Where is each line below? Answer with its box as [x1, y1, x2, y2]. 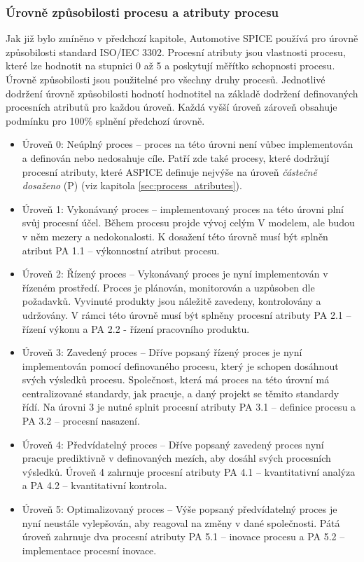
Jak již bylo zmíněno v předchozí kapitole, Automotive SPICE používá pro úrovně [6, 31, 358, 46]
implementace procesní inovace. [22, 542, 157, 557]
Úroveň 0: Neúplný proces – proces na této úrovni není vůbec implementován [22, 137, 353, 151]
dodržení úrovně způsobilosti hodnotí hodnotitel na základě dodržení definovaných [6, 85, 358, 100]
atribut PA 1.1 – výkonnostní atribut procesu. [22, 242, 220, 257]
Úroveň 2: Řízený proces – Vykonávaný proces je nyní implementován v [22, 266, 328, 281]
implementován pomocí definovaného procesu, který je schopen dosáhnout [22, 358, 339, 373]
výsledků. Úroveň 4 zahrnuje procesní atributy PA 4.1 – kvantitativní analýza [22, 464, 356, 479]
